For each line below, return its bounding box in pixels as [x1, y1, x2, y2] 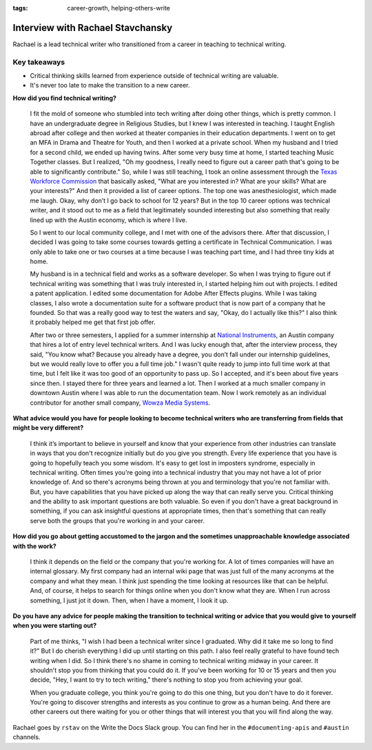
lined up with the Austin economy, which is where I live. [30, 216, 187, 224]
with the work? [12, 542, 56, 550]
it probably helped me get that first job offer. [30, 318, 156, 327]
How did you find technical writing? [12, 94, 117, 102]
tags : [12, 4, 28, 12]
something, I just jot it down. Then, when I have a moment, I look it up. [30, 596, 229, 605]
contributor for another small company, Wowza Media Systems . [30, 398, 211, 407]
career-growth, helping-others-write [67, 4, 171, 12]
